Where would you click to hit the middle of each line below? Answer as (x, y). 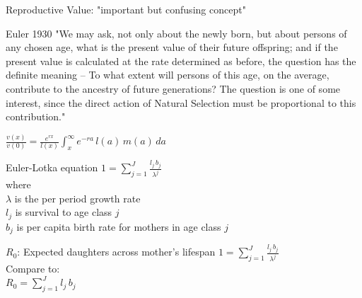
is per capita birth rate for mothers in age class (119, 226)
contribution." (36, 116)
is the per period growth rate (77, 198)
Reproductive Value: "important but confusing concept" (126, 9)
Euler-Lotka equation (52, 167)
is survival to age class (64, 212)
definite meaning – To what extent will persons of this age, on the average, (168, 75)
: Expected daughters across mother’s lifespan (116, 252)
